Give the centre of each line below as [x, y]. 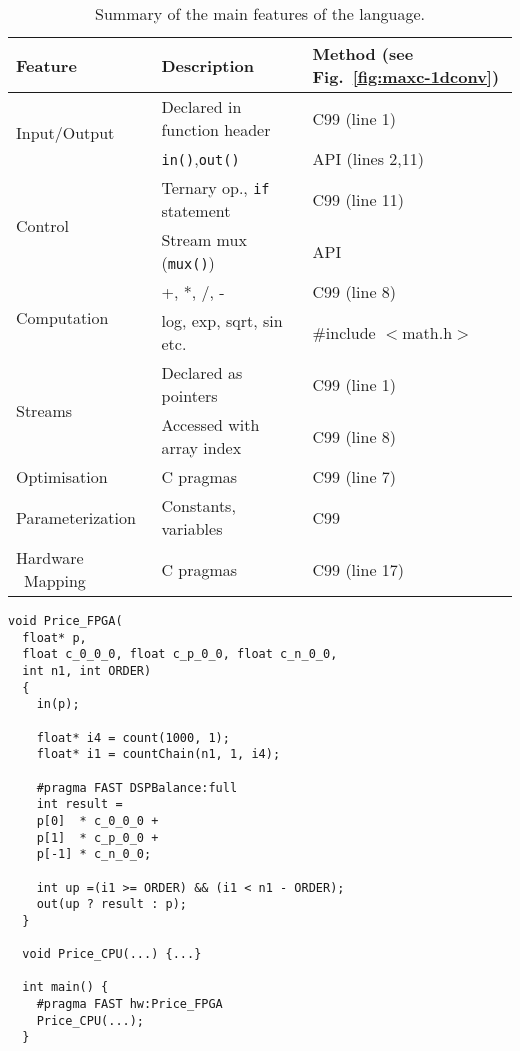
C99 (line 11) [358, 199]
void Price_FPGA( [65, 621]
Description [208, 65]
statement [196, 210]
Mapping [55, 580]
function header [216, 129]
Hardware [50, 557]
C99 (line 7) [354, 476]
